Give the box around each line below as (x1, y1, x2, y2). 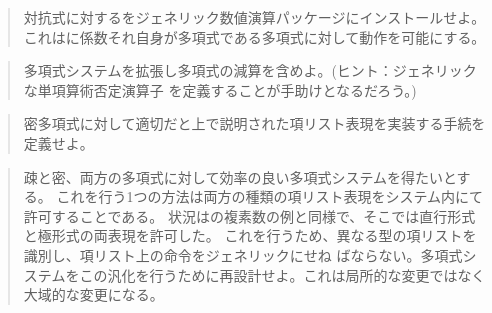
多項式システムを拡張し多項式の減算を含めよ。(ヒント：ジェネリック (23, 60, 477, 81)
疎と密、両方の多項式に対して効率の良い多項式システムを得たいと (23, 166, 457, 187)
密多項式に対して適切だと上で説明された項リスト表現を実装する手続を (23, 113, 486, 134)
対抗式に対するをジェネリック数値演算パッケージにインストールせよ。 (23, 7, 486, 27)
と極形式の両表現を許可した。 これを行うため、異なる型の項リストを (23, 225, 477, 246)
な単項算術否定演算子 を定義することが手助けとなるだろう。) (23, 79, 417, 100)
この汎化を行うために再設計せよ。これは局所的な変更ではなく (79, 264, 486, 285)
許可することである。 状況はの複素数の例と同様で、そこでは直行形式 (23, 205, 476, 226)
